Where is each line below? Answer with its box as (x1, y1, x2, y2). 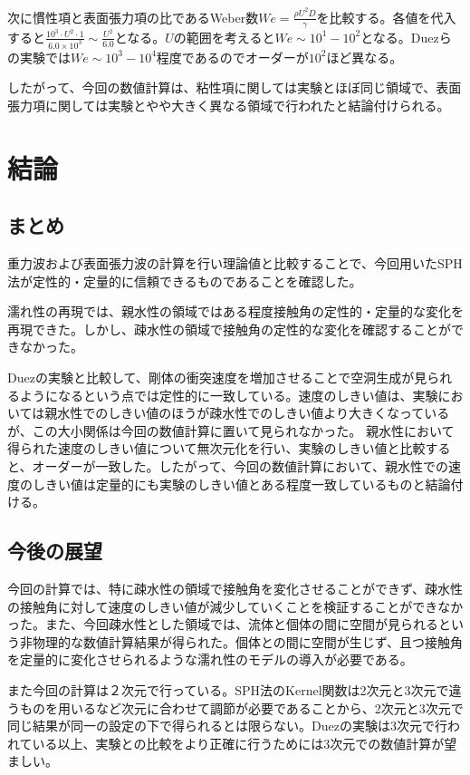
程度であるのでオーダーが (156, 47, 309, 66)
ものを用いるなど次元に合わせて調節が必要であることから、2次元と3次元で (19, 698, 464, 717)
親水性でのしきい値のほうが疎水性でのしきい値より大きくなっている (44, 403, 450, 422)
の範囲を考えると (173, 27, 275, 46)
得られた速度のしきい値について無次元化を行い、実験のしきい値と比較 (7, 439, 426, 458)
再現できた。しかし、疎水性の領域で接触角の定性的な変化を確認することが (7, 319, 451, 338)
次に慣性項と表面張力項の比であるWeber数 (7, 7, 259, 26)
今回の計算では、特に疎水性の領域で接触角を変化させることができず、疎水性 (7, 578, 464, 597)
